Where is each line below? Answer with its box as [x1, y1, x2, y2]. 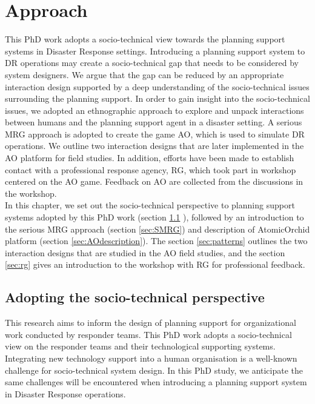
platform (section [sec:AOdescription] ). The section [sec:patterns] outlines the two [5, 234, 308, 247]
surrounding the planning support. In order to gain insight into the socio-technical [5, 92, 310, 105]
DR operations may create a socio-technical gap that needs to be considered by [5, 56, 299, 69]
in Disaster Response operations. [5, 387, 126, 400]
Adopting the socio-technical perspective [5, 288, 265, 306]
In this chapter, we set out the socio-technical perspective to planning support [5, 199, 295, 211]
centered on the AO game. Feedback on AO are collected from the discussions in [5, 175, 303, 188]
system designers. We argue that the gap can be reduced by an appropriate [5, 68, 284, 81]
